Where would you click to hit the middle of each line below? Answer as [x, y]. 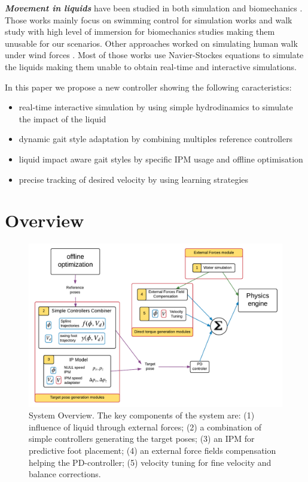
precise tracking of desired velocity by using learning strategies [134, 179]
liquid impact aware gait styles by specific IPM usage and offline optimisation [161, 159]
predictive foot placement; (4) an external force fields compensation [153, 451]
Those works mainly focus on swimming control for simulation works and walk [149, 19]
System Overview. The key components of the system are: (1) [142, 415]
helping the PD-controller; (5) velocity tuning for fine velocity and [150, 462]
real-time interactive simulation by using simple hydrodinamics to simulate [156, 107]
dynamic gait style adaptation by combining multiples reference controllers [156, 139]
